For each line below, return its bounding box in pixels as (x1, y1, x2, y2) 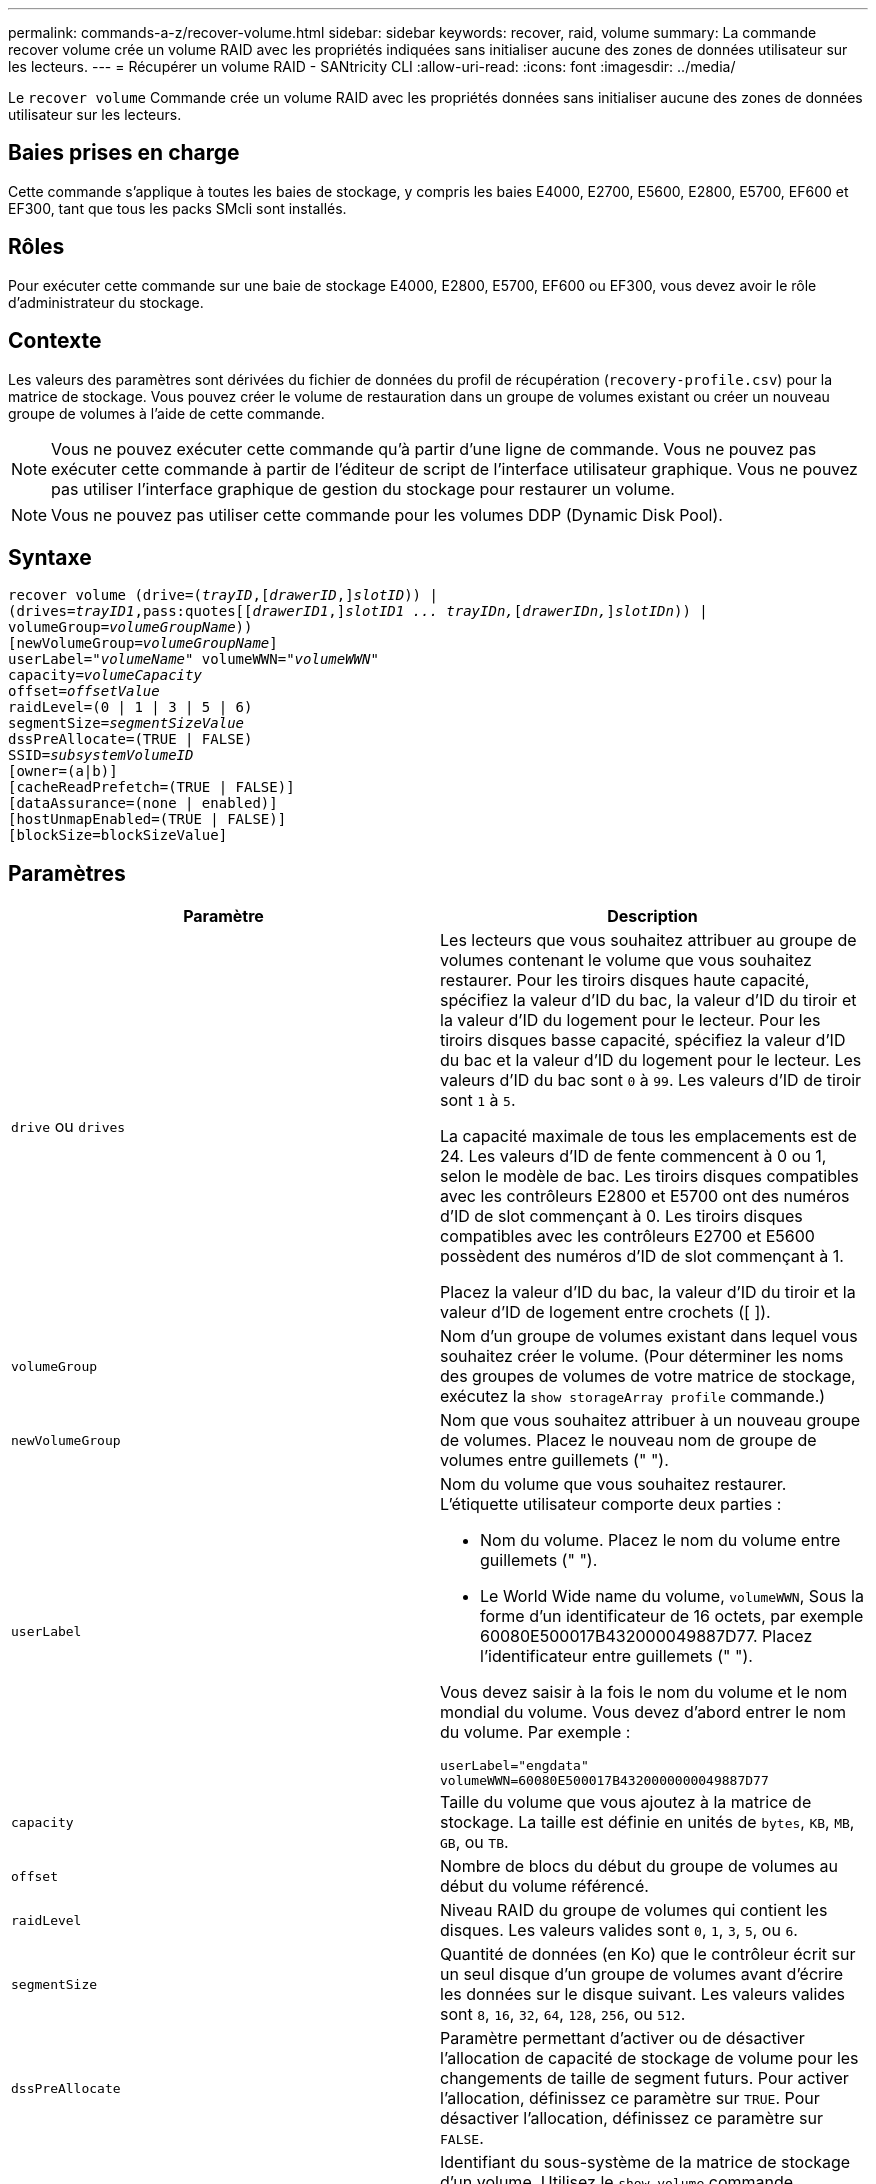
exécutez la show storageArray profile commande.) (440, 1386, 826, 1407)
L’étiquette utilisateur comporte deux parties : (440, 1494, 782, 1515)
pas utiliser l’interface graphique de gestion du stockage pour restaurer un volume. (51, 478, 675, 499)
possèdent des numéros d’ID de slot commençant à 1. (440, 1246, 844, 1267)
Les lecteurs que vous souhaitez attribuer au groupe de (440, 930, 857, 951)
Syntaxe (8, 544, 92, 570)
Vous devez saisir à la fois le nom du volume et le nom (440, 1682, 848, 1703)
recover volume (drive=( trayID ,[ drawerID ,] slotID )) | (8, 587, 438, 604)
